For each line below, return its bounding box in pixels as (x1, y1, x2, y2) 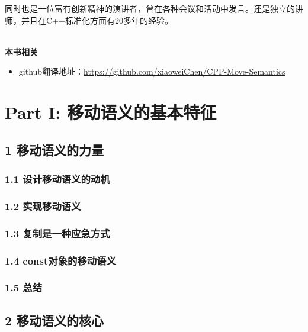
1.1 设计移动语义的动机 (5, 172, 110, 186)
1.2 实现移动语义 (5, 198, 81, 213)
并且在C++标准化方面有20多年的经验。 (21, 14, 173, 26)
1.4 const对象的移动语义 (5, 253, 116, 267)
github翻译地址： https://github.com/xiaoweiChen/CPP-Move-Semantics (18, 65, 285, 78)
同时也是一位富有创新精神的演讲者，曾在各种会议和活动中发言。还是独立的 (5, 2, 295, 14)
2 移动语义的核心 (5, 311, 104, 329)
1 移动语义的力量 (5, 140, 104, 159)
